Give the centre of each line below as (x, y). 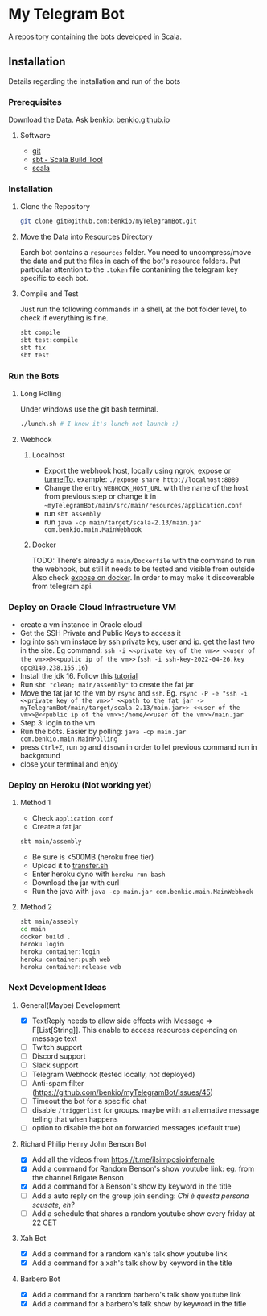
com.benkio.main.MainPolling (69, 739)
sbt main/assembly (51, 842)
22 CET (45, 1222)
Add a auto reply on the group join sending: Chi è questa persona (140, 1196)
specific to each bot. (54, 278)
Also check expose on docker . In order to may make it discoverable (143, 577)
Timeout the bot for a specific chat (89, 1101)
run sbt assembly (72, 513)
